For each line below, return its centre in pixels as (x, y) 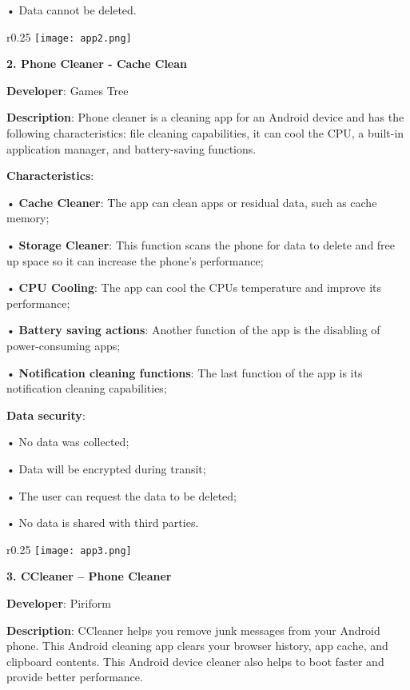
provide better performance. (75, 677)
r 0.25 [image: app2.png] (69, 36)
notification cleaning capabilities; (87, 388)
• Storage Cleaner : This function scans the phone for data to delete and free (201, 245)
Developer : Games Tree (68, 90)
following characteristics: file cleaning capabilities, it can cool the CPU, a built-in (205, 133)
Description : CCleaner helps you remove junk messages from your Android (193, 630)
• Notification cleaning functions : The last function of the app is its (185, 372)
